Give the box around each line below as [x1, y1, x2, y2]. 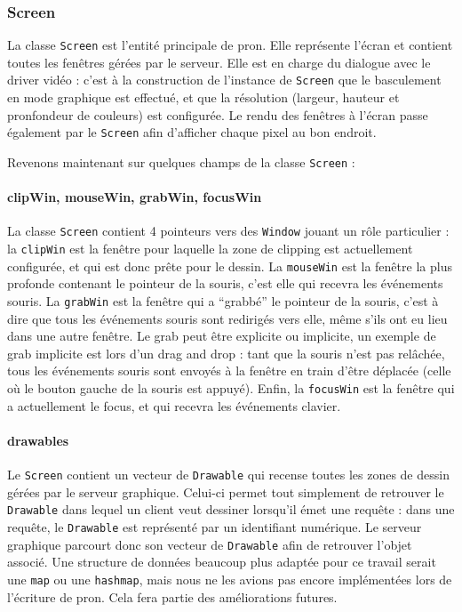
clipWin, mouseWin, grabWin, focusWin [7, 188, 262, 206]
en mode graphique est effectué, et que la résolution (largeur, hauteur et [7, 88, 400, 107]
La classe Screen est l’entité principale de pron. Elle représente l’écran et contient [7, 36, 453, 54]
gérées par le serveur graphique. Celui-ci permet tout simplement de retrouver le [7, 482, 444, 501]
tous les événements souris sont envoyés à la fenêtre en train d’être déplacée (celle [7, 361, 451, 380]
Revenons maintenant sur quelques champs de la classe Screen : [7, 152, 355, 171]
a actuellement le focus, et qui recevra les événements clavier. [7, 396, 341, 415]
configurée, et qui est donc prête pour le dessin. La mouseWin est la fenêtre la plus [7, 256, 452, 275]
